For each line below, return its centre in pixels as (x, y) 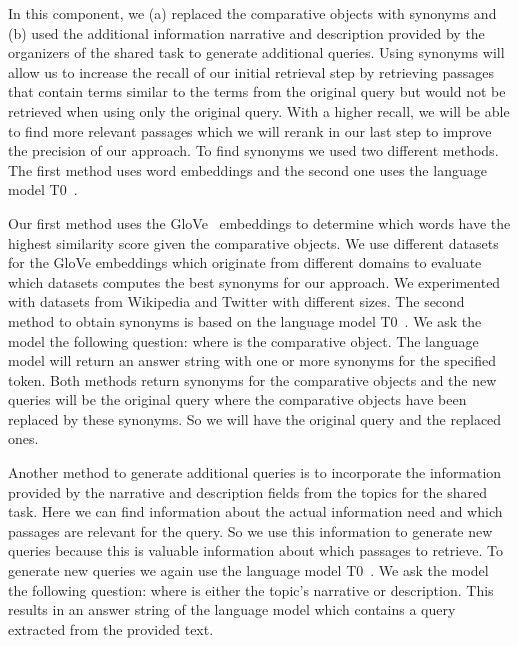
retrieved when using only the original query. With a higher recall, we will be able (259, 110)
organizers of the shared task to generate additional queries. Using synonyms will (256, 52)
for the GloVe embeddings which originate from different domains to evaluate (245, 262)
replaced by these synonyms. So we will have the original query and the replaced (255, 418)
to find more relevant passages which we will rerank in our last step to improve (250, 130)
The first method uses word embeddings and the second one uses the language (247, 169)
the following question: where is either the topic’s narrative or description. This (251, 589)
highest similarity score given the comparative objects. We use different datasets (253, 242)
